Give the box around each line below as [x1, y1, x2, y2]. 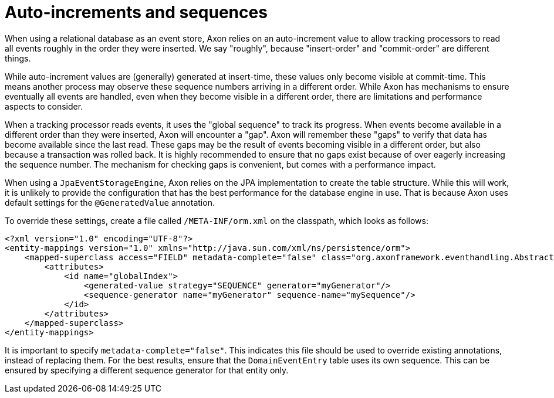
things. [5, 53, 31, 63]
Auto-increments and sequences [5, 2, 268, 22]
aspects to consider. [5, 101, 83, 111]
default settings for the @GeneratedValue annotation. [5, 197, 215, 207]
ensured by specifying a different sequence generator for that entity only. [5, 365, 289, 375]
